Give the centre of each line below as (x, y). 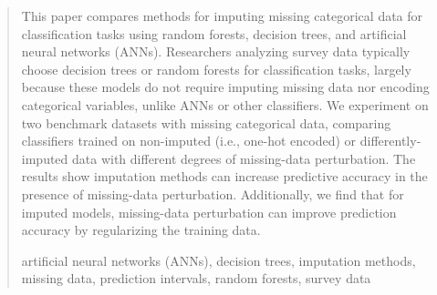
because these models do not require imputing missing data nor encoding (225, 87)
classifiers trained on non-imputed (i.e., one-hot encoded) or (189, 141)
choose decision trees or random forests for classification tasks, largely (216, 69)
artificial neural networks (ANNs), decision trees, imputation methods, (218, 260)
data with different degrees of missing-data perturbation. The (244, 158)
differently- (390, 141)
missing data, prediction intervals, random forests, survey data (196, 278)
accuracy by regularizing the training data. (141, 230)
